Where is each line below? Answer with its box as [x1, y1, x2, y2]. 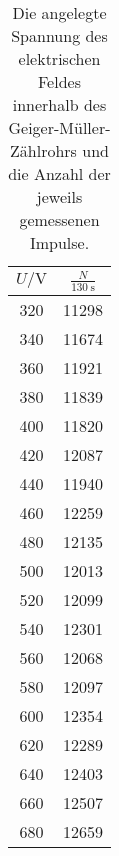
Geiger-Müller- [8, 116, 111, 139]
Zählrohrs [10, 139, 77, 162]
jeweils [36, 185, 83, 208]
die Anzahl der [8, 162, 111, 185]
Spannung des [11, 24, 108, 47]
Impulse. [29, 231, 90, 254]
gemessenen [19, 208, 100, 231]
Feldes [38, 70, 81, 93]
